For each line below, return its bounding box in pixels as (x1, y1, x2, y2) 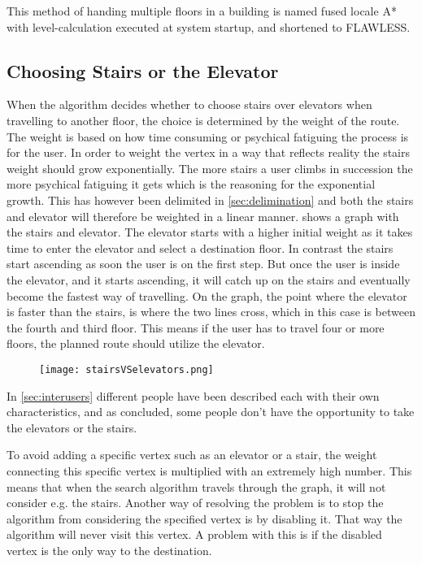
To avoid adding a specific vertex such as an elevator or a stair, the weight (7, 446, 377, 463)
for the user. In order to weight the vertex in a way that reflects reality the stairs (7, 144, 411, 161)
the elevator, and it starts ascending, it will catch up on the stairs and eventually (7, 271, 411, 288)
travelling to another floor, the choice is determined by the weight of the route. (7, 111, 400, 128)
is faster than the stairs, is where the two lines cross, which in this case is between (7, 303, 415, 320)
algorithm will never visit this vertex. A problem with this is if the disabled (7, 526, 382, 543)
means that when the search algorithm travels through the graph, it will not (7, 478, 386, 495)
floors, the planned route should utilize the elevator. (7, 335, 265, 352)
